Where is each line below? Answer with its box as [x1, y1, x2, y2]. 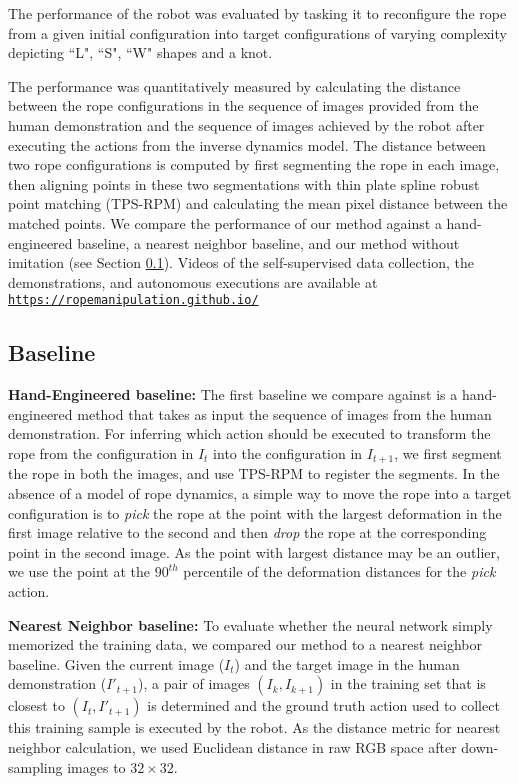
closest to [8, 695, 65, 716]
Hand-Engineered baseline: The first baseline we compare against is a [8, 384, 458, 405]
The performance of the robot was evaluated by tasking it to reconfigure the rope [8, 3, 507, 23]
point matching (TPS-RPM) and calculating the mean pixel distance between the [8, 193, 508, 214]
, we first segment [394, 442, 502, 463]
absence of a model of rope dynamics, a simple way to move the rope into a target [8, 483, 512, 503]
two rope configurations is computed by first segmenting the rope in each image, [8, 154, 500, 175]
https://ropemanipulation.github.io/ [8, 293, 259, 308]
